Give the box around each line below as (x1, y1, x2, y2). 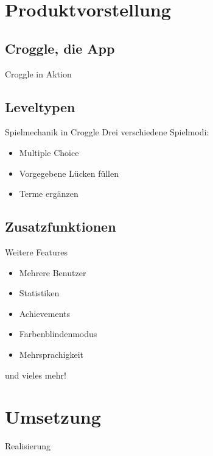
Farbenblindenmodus (19, 327, 97, 340)
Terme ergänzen (19, 187, 79, 200)
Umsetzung (5, 404, 101, 429)
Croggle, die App (5, 38, 115, 57)
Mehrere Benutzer (19, 266, 86, 279)
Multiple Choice (19, 146, 79, 159)
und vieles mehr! (5, 368, 66, 381)
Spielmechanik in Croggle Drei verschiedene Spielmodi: (5, 126, 209, 138)
